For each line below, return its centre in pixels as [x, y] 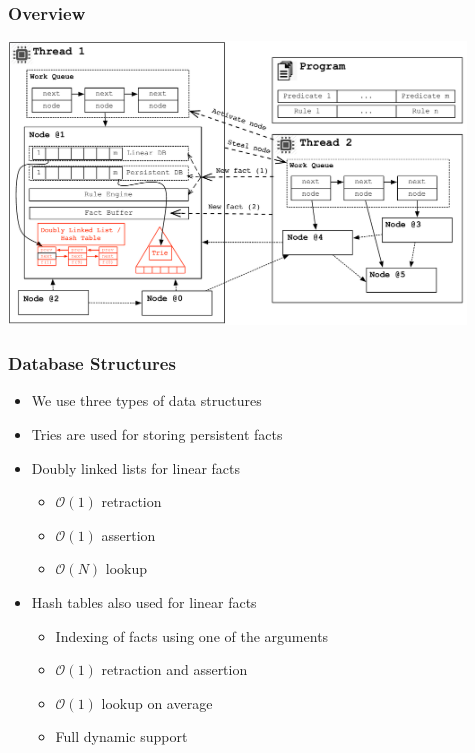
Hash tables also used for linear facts [144, 602]
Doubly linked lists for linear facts [135, 467]
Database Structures [92, 363]
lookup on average [157, 702]
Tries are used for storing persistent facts [157, 434]
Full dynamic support [121, 736]
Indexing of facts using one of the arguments [192, 635]
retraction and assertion [174, 669]
